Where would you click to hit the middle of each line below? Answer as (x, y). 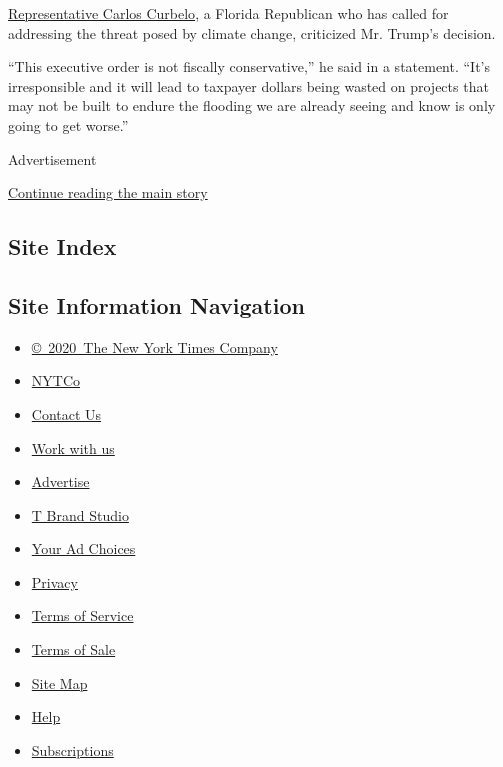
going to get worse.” (68, 124)
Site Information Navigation (156, 304)
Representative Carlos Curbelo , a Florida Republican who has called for (228, 13)
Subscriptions (72, 749)
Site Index (62, 246)
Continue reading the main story (108, 192)
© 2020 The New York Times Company (154, 346)
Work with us (73, 447)
